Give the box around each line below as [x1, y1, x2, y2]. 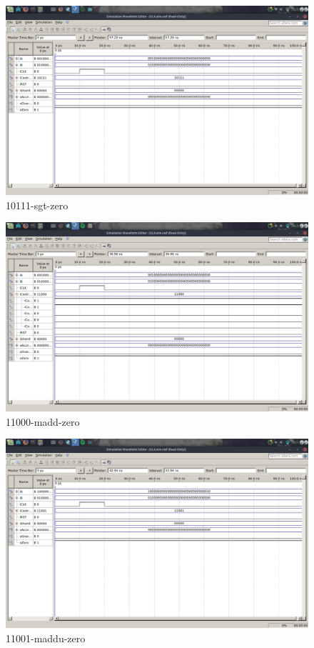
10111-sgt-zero [6, 197, 69, 212]
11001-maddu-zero [6, 630, 86, 645]
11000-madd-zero [6, 414, 80, 429]
